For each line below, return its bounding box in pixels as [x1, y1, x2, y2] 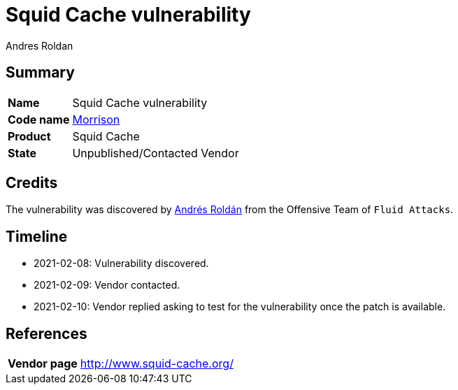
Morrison [72, 112, 120, 127]
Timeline [6, 227, 68, 245]
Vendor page [8, 356, 78, 371]
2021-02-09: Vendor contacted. [34, 279, 180, 291]
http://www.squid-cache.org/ [80, 356, 234, 371]
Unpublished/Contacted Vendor [72, 145, 239, 160]
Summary [6, 64, 75, 82]
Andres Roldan [6, 39, 73, 52]
